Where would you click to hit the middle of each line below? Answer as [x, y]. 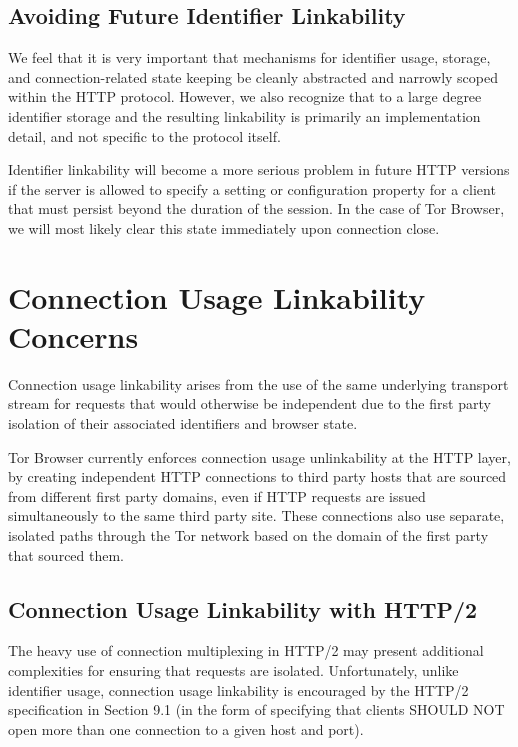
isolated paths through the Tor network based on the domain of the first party [248, 535]
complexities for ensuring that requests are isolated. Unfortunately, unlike [233, 670]
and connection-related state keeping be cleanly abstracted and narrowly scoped [253, 76]
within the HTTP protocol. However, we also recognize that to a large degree [245, 96]
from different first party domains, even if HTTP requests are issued [217, 495]
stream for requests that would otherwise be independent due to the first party [249, 403]
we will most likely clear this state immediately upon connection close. [224, 227]
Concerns [73, 335]
